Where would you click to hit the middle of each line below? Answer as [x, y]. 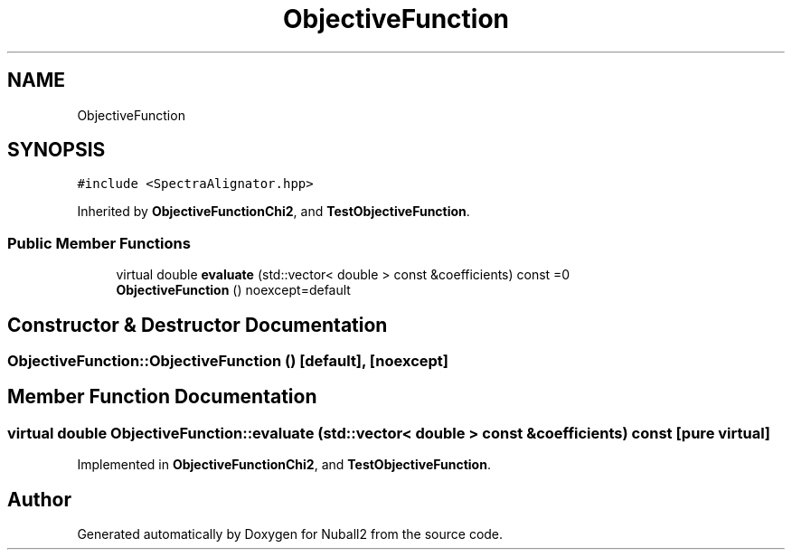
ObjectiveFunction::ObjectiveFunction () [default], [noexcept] [228, 361]
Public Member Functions [99, 243]
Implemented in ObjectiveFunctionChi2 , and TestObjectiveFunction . [284, 465]
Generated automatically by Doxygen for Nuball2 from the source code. [290, 534]
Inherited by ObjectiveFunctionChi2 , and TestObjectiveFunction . [273, 212]
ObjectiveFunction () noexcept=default [233, 290]
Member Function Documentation [162, 397]
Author [39, 499]
